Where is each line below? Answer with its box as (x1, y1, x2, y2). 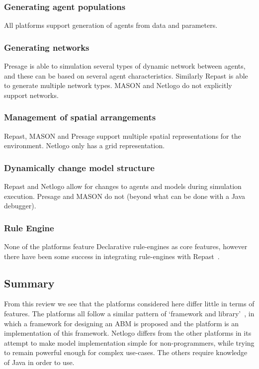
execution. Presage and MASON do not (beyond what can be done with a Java (4, 190, 246, 201)
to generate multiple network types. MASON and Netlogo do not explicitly (4, 80, 232, 91)
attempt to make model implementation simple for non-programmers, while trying (4, 337, 255, 348)
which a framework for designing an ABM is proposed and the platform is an (4, 318, 239, 328)
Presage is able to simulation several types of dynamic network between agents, (4, 61, 246, 71)
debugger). (4, 200, 36, 211)
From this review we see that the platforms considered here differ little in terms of (4, 298, 255, 309)
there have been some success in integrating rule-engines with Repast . (4, 251, 220, 261)
